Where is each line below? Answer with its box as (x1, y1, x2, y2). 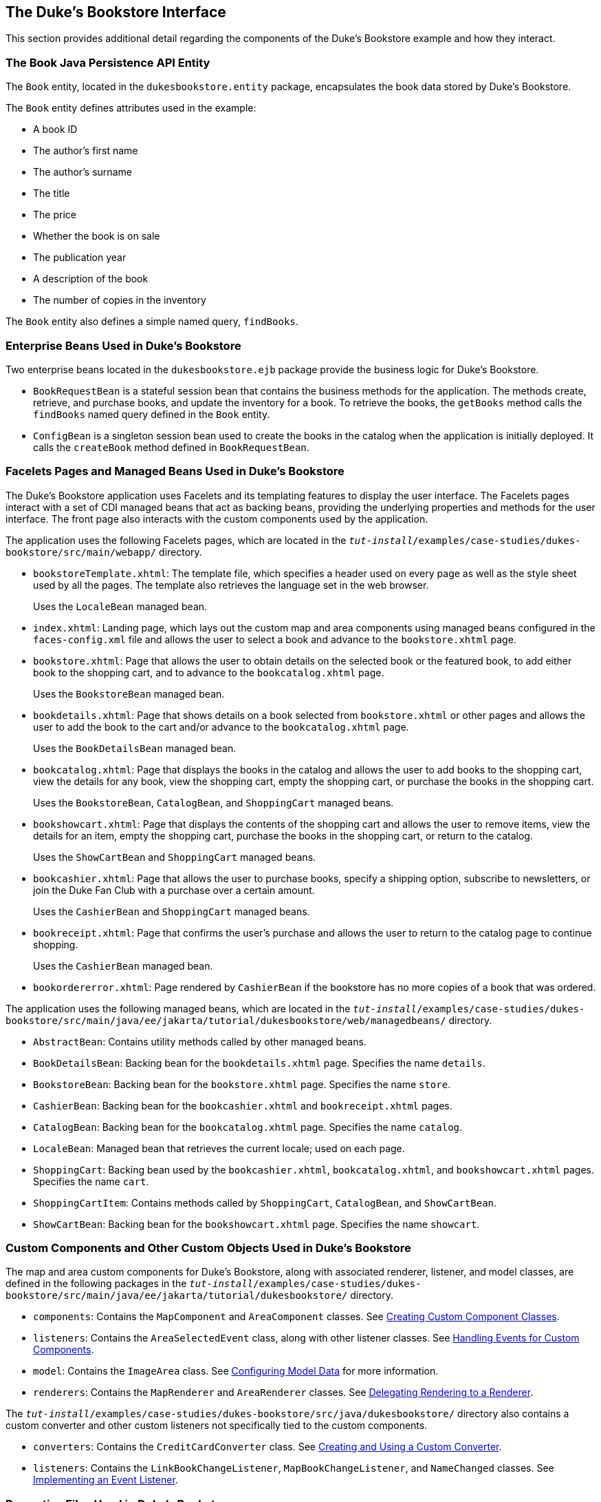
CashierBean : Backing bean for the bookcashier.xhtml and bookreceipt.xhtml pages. (33, 1099, 452, 1112)
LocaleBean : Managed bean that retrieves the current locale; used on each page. (33, 1142, 405, 1154)
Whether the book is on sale (33, 230, 160, 242)
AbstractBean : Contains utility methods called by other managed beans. (33, 1035, 367, 1047)
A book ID (33, 123, 78, 136)
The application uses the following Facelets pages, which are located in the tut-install (6, 534, 413, 546)
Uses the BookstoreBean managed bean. (33, 687, 225, 700)
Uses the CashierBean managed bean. (33, 959, 213, 972)
